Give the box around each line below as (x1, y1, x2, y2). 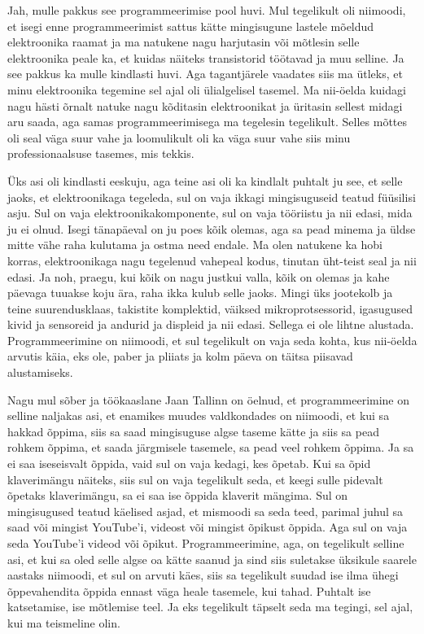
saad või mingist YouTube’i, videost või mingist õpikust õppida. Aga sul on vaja (7, 518, 408, 536)
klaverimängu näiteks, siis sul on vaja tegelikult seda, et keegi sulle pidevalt (7, 470, 383, 488)
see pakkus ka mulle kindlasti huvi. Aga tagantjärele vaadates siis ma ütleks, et (7, 65, 403, 82)
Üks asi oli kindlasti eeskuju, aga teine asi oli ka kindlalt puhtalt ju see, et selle (7, 172, 403, 189)
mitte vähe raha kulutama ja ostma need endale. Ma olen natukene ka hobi (7, 236, 382, 253)
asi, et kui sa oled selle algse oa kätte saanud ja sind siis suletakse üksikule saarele (7, 550, 417, 567)
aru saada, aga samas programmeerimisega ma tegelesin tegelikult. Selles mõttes (7, 113, 408, 130)
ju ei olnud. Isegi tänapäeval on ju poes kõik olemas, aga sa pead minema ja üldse (7, 220, 416, 237)
